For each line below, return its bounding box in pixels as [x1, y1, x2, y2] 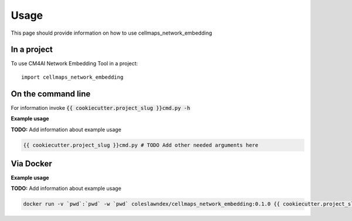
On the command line [11, 89, 91, 99]
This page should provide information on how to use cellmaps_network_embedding [11, 29, 212, 36]
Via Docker [11, 159, 52, 169]
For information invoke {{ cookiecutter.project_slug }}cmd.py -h [11, 104, 191, 111]
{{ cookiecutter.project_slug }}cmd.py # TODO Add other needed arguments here [23, 142, 259, 148]
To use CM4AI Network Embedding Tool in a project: [11, 60, 138, 67]
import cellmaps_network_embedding [21, 73, 124, 81]
